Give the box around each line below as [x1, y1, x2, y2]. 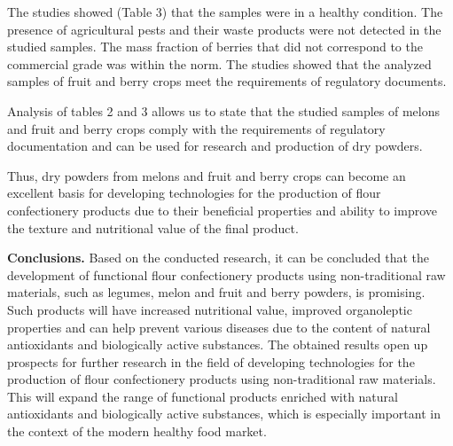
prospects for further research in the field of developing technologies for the [7, 352, 415, 371]
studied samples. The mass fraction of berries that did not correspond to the [7, 37, 423, 56]
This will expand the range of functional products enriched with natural [7, 387, 398, 405]
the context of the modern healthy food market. [7, 422, 267, 441]
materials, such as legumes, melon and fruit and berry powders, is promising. [7, 283, 426, 301]
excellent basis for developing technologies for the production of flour [7, 184, 381, 202]
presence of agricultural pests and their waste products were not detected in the [7, 20, 441, 38]
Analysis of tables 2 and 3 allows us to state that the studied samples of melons [7, 101, 440, 120]
